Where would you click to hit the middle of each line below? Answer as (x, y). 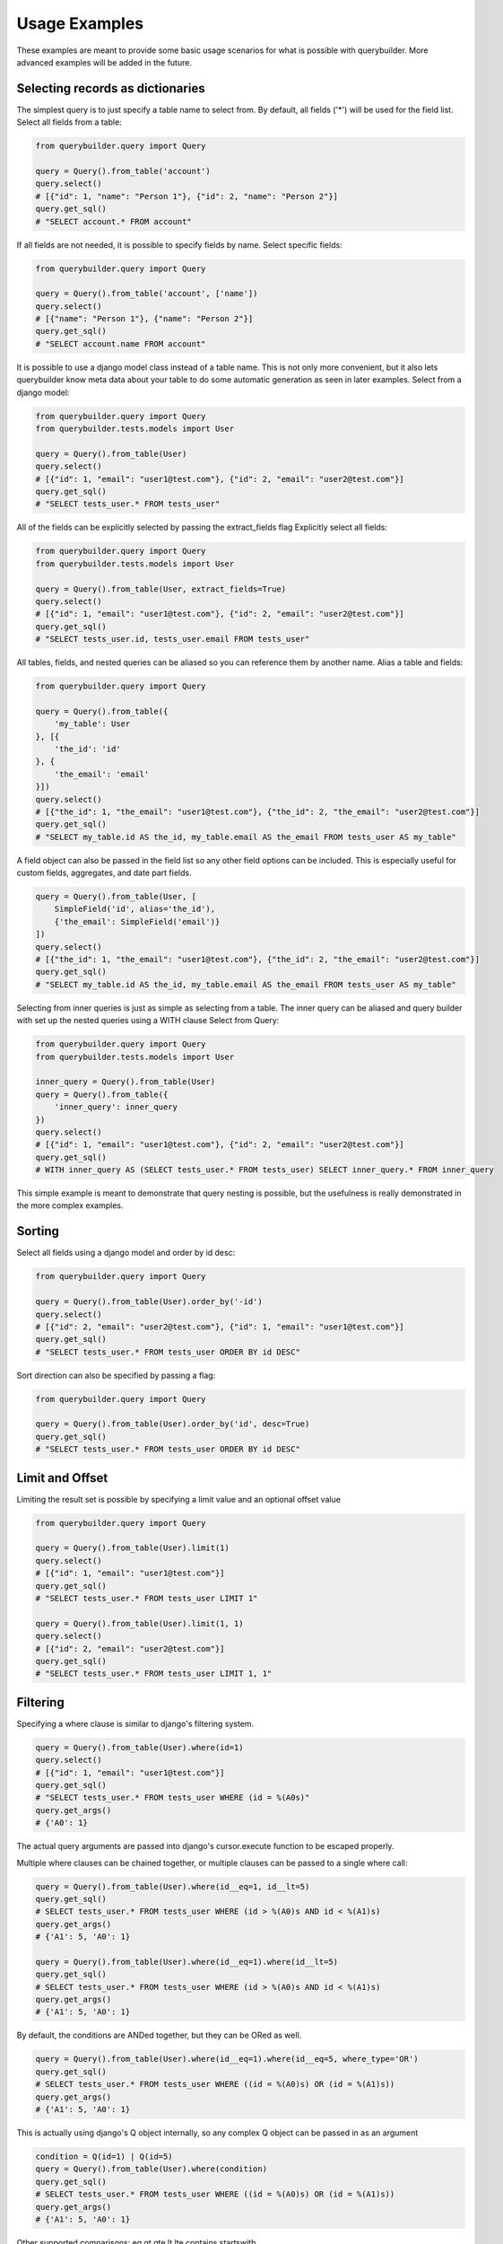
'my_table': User (92, 724)
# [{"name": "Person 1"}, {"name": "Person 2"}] (144, 319)
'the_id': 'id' (87, 749)
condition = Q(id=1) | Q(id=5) (104, 2156)
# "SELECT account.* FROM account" (113, 221)
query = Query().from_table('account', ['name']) (147, 294)
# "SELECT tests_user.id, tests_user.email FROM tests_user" (173, 639)
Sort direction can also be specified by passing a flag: (116, 1375)
